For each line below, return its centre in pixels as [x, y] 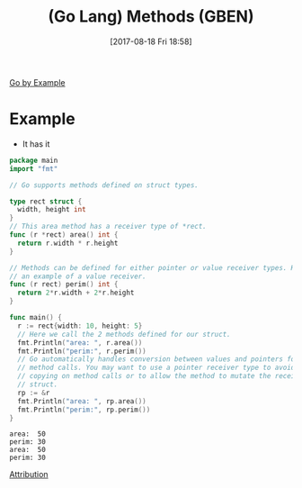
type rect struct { [46, 201]
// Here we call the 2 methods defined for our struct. [124, 334]
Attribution [29, 474]
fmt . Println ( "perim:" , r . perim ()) [82, 351]
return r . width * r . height [68, 243]
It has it [36, 144]
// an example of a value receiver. [78, 276]
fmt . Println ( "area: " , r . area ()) [80, 343]
